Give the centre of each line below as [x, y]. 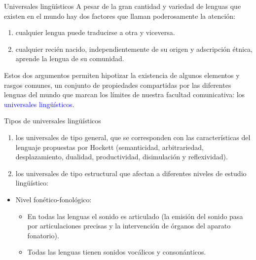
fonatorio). [43, 235]
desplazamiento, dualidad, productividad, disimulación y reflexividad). [122, 157]
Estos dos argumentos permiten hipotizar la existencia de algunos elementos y [122, 75]
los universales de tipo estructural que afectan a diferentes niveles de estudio [131, 173]
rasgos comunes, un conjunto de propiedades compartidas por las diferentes [118, 85]
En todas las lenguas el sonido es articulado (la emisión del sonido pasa [135, 216]
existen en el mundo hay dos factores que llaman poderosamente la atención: [120, 16]
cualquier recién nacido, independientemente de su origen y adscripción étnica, [134, 49]
